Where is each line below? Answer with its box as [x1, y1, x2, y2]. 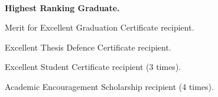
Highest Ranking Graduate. [5, 1, 120, 14]
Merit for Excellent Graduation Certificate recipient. [5, 21, 194, 34]
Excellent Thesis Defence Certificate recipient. [5, 41, 171, 53]
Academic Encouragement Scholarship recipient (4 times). [5, 80, 214, 92]
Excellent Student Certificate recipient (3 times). [5, 61, 181, 73]
